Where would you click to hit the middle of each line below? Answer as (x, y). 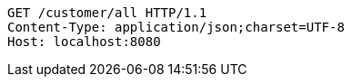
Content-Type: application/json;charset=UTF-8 (176, 27)
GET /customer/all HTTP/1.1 (107, 13)
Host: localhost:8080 (84, 42)
